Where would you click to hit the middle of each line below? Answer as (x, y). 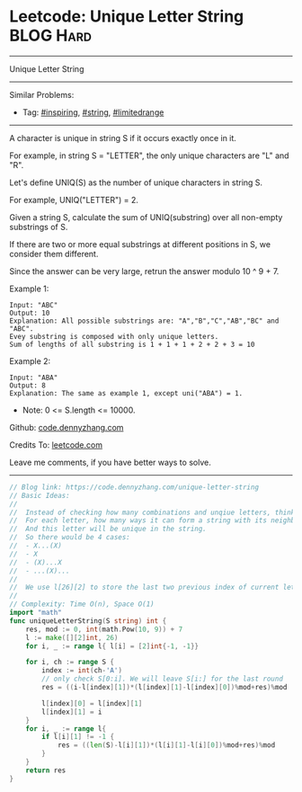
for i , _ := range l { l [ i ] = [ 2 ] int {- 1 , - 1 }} (112, 646)
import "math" (36, 613)
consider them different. (54, 254)
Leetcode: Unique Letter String (127, 17)
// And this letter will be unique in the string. (108, 529)
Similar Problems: (42, 94)
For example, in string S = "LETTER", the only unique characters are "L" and (149, 156)
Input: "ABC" (34, 305)
